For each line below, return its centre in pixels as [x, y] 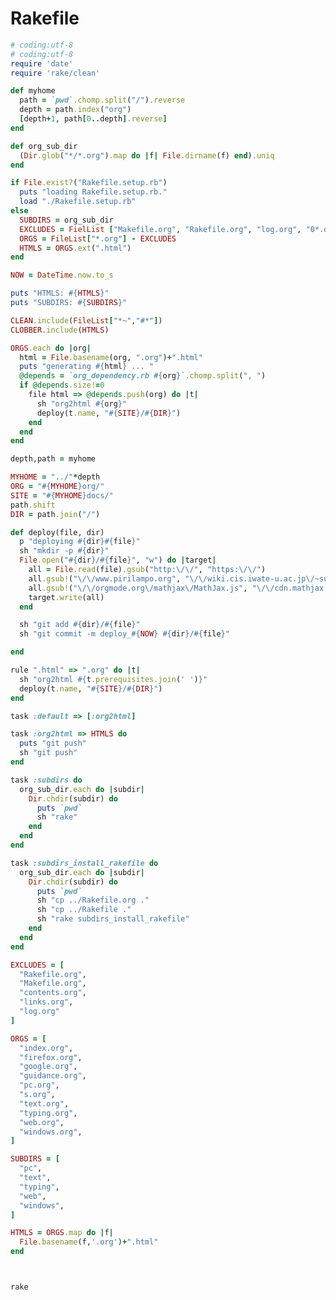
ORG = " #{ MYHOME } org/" [57, 487]
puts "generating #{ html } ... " [87, 367]
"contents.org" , [53, 993]
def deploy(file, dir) [57, 532]
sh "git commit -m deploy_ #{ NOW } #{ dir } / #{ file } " [124, 634]
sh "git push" [48, 753]
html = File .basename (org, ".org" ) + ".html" [111, 357]
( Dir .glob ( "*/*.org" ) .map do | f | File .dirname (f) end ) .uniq [147, 155]
